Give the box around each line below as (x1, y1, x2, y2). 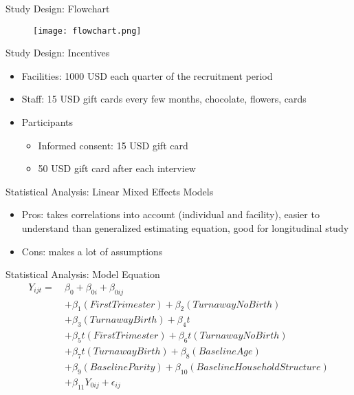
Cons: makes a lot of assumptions (21, 244, 163, 258)
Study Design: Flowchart (5, 1, 110, 15)
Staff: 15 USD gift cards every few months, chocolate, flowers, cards (21, 92, 307, 106)
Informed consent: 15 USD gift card (38, 138, 188, 152)
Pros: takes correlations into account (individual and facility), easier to (21, 207, 320, 222)
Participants (21, 115, 74, 129)
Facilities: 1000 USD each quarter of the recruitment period (21, 68, 273, 83)
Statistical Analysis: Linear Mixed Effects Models (5, 184, 214, 198)
